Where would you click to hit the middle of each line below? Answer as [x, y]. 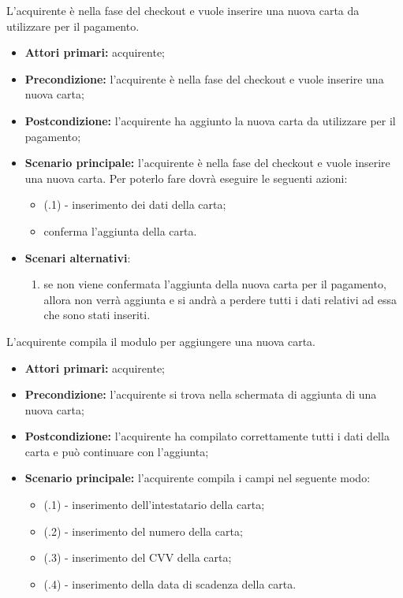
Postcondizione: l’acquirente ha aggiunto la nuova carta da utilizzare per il [210, 120]
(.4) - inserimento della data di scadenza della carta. [170, 583]
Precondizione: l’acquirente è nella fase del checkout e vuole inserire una [204, 78]
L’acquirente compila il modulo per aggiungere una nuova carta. [161, 341]
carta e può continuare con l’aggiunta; [117, 451]
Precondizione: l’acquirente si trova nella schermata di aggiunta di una [201, 394]
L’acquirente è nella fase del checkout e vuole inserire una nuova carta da [183, 10]
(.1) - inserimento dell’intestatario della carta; [154, 505]
